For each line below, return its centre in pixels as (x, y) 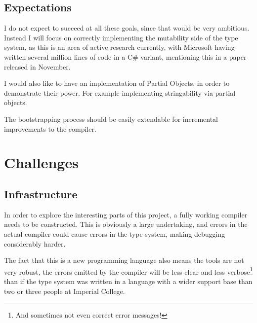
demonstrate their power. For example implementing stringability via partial (120, 92)
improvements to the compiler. (50, 128)
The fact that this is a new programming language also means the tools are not (124, 260)
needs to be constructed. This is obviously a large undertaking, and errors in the (126, 224)
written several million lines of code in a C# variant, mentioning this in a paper (125, 56)
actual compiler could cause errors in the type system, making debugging (115, 233)
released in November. (37, 66)
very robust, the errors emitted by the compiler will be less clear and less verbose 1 (128, 271)
